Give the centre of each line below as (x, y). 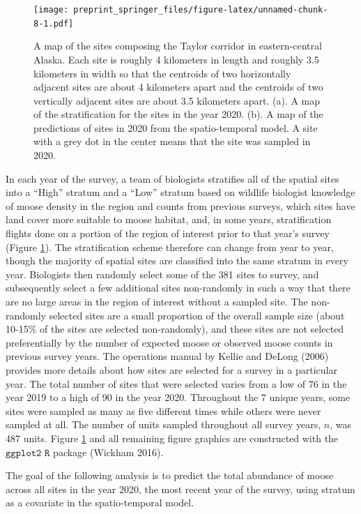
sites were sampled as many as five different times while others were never (163, 410)
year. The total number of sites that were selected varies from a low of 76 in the (176, 383)
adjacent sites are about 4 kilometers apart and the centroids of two (178, 87)
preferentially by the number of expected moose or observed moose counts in (169, 342)
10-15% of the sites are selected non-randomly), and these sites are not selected (175, 329)
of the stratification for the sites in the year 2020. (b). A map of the (178, 114)
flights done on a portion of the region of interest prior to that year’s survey (168, 233)
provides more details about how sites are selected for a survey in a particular (171, 369)
